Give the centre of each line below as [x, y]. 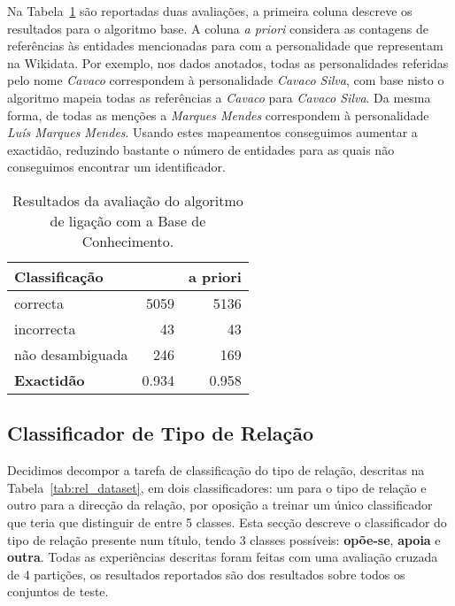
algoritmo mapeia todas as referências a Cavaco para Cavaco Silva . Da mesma [219, 97]
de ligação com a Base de [128, 220]
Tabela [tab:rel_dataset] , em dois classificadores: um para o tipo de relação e [217, 487]
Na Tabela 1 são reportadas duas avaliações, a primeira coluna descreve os [210, 11]
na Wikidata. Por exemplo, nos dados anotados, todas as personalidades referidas [228, 62]
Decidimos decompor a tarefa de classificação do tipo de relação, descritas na [216, 470]
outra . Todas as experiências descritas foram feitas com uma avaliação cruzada [223, 557]
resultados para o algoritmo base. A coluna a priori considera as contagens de [218, 28]
